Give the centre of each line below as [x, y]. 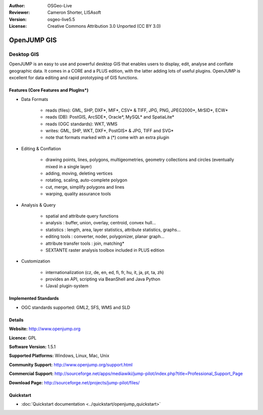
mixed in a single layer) [69, 166]
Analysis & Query [38, 205]
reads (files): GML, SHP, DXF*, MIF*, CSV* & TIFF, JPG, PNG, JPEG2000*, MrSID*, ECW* [137, 110]
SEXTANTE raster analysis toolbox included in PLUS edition [105, 250]
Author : [17, 6]
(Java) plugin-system [67, 286]
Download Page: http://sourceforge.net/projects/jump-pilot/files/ [74, 382]
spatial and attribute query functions [82, 216]
